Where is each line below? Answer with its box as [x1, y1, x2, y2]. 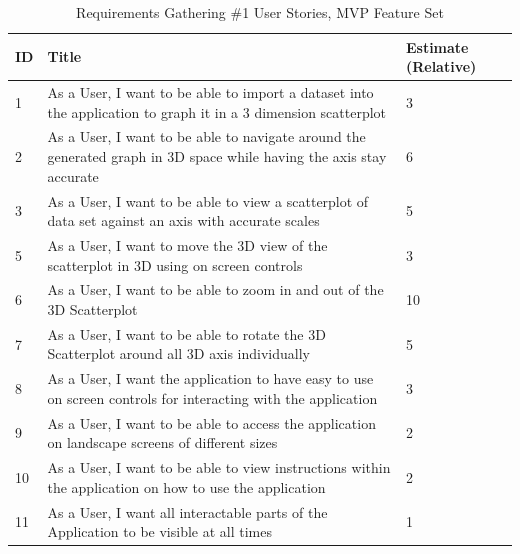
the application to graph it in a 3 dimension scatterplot [47, 101, 387, 122]
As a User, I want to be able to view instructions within [47, 457, 391, 478]
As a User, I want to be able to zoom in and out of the [47, 279, 384, 300]
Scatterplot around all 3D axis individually [47, 343, 310, 364]
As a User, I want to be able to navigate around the [47, 126, 366, 147]
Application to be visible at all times [47, 521, 272, 542]
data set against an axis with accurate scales [47, 210, 320, 231]
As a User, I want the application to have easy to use [47, 368, 374, 389]
